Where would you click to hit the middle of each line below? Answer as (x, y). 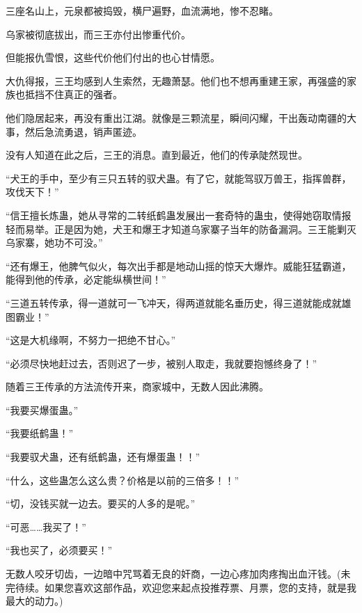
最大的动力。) (34, 601)
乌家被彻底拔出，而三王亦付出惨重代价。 (98, 34)
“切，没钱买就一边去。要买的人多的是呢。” (101, 503)
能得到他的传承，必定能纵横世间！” (86, 279)
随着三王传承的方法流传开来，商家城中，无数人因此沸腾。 (137, 387)
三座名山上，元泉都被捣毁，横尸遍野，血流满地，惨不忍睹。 (142, 10)
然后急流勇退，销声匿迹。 (83, 131)
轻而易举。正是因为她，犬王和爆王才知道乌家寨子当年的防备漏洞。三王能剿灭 (181, 229)
